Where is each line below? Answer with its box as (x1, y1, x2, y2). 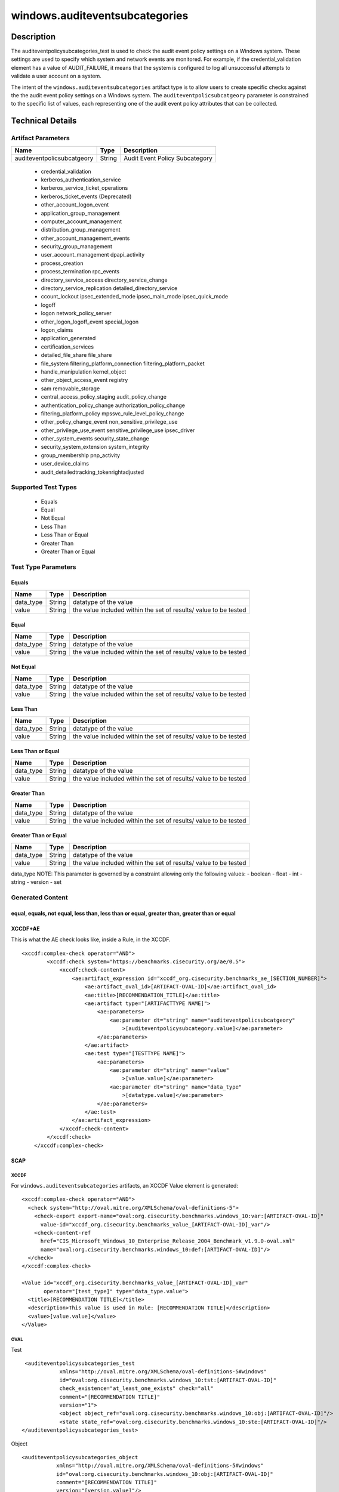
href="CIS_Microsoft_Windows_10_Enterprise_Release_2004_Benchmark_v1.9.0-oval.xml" (40, 1238, 295, 1244)
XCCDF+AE (11, 925, 40, 932)
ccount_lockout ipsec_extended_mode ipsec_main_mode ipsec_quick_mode (41, 293, 229, 300)
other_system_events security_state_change (41, 435, 149, 442)
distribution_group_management (41, 226, 121, 233)
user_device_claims (41, 460, 90, 467)
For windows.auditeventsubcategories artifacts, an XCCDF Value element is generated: (11, 1182, 239, 1189)
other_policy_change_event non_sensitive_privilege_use (41, 418, 178, 426)
